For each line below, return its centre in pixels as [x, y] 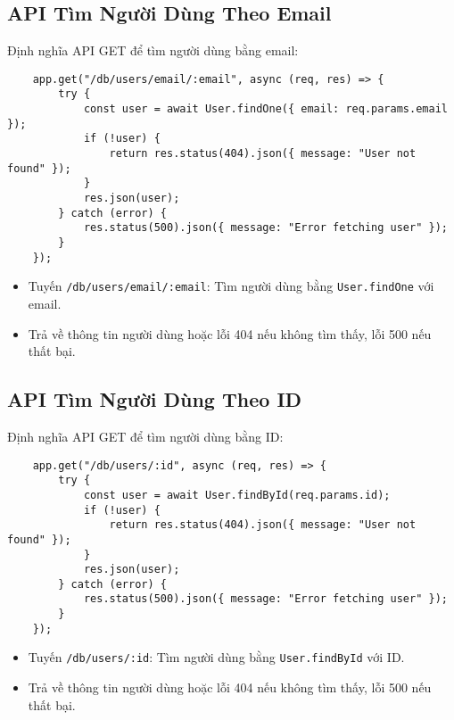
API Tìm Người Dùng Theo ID [155, 399]
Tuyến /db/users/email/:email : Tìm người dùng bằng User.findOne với [231, 286]
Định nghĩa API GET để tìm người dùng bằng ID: [145, 436]
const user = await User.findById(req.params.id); [237, 495]
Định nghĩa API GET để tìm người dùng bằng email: [153, 50]
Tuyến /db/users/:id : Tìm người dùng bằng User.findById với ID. [216, 657]
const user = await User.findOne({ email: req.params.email [265, 109]
